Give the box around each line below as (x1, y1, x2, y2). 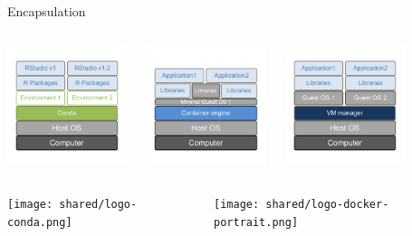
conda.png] (7, 216, 72, 230)
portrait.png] (214, 216, 299, 230)
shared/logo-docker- (265, 198, 389, 212)
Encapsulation (7, 2, 86, 20)
